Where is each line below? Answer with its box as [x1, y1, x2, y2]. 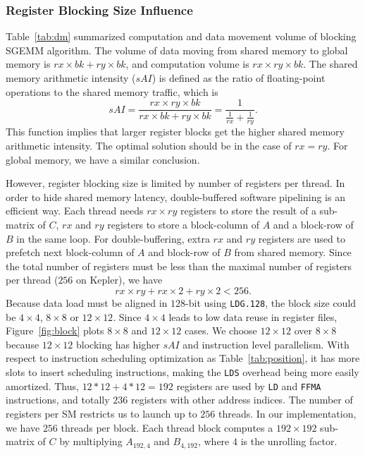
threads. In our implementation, [218, 406, 357, 420]
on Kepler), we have [76, 272, 163, 287]
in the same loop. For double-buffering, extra [16, 231, 210, 245]
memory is [6, 56, 51, 71]
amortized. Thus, [6, 378, 79, 393]
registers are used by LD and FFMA [176, 378, 321, 393]
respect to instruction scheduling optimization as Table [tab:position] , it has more [6, 351, 360, 365]
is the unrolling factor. [240, 434, 338, 449]
